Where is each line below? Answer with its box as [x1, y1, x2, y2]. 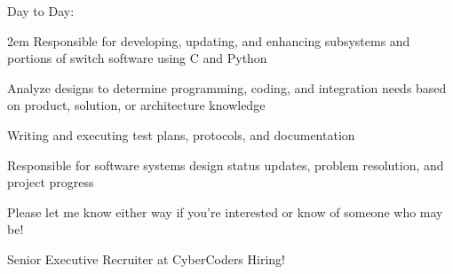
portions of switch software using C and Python [7, 49, 267, 67]
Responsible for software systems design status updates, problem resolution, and [7, 155, 444, 174]
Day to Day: [7, 2, 75, 20]
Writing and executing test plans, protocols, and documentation [7, 125, 355, 144]
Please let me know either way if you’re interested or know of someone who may [7, 202, 443, 221]
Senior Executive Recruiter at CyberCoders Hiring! [7, 249, 285, 268]
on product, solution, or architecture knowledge [7, 96, 266, 114]
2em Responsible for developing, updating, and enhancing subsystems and [7, 31, 410, 50]
